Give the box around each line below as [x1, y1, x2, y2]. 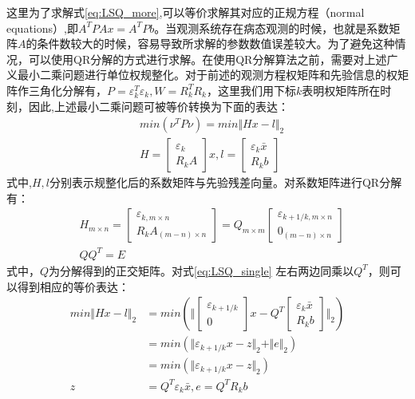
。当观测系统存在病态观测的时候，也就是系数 [154, 19, 389, 36]
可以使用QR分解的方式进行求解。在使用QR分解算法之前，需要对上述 [28, 50, 387, 67]
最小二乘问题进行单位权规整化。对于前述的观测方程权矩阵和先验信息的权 [17, 66, 397, 83]
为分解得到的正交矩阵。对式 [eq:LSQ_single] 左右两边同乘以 [49, 262, 354, 279]
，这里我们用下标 [206, 81, 296, 98]
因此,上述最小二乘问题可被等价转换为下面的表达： [28, 97, 289, 114]
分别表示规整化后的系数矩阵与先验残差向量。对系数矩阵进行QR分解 [49, 174, 402, 191]
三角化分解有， [28, 81, 107, 98]
